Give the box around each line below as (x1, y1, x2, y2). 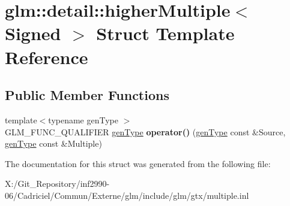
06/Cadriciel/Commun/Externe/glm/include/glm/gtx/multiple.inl (5, 189, 249, 201)
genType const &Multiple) (5, 137, 102, 150)
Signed (5, 21, 61, 46)
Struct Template (96, 21, 235, 46)
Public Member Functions (5, 86, 169, 104)
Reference (5, 44, 88, 69)
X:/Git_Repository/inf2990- (5, 177, 110, 190)
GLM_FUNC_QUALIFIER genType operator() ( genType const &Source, (5, 125, 286, 138)
